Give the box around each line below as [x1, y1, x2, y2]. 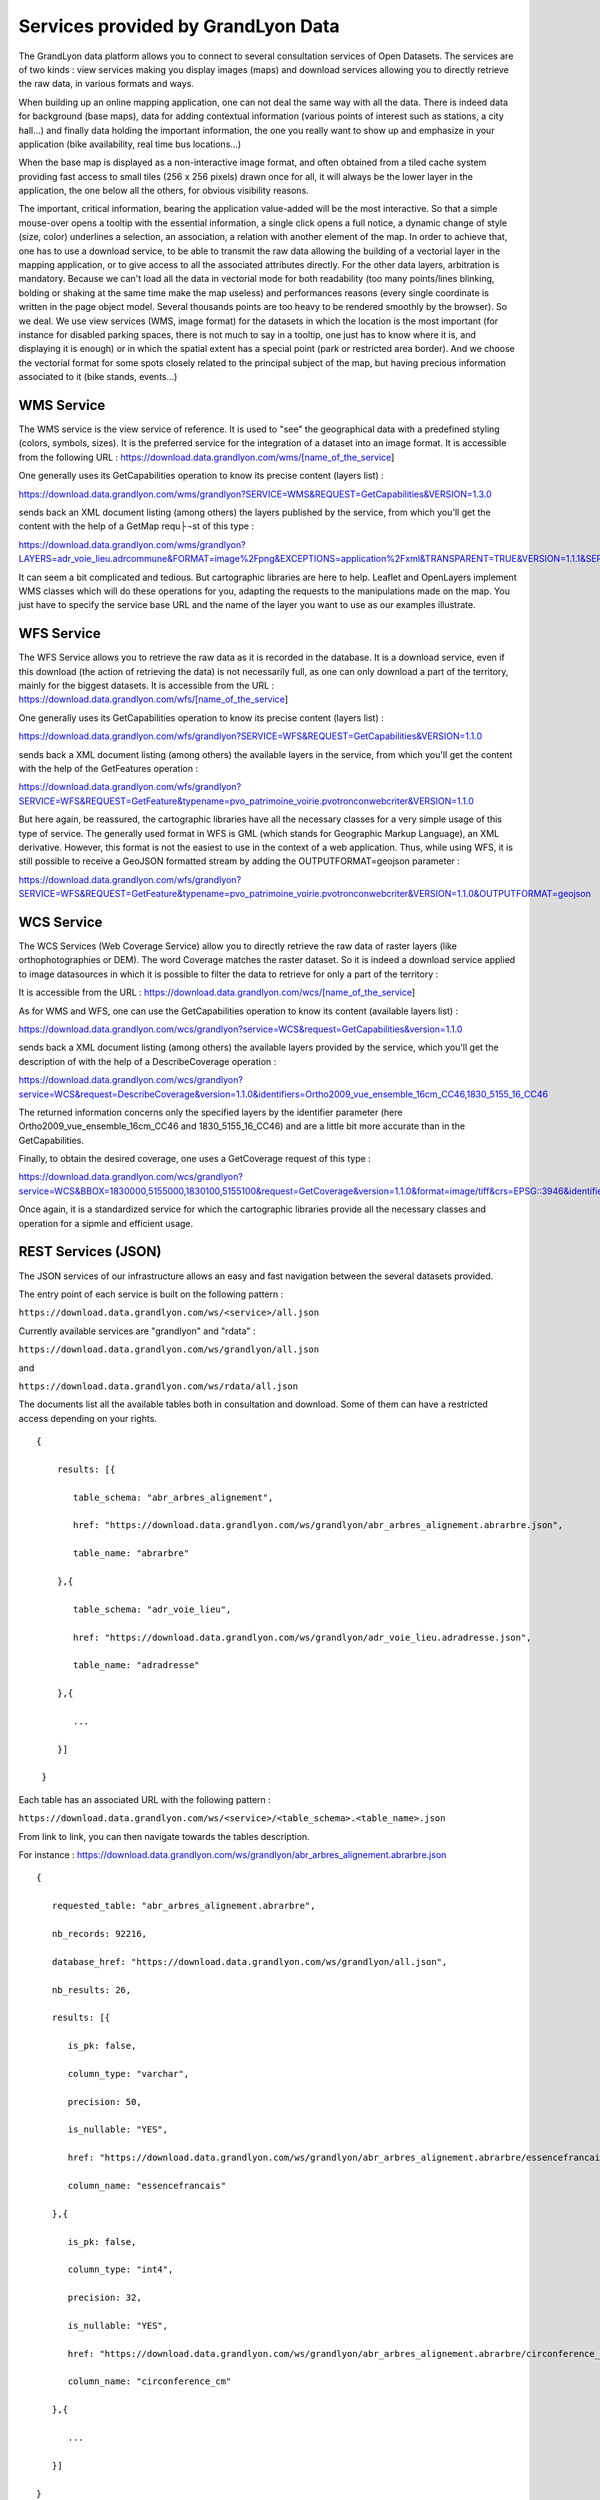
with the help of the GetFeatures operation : [18, 762, 199, 774]
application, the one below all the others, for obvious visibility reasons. [18, 185, 309, 197]
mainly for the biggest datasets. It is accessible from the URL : [18, 680, 275, 692]
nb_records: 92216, [51, 1928, 148, 1939]
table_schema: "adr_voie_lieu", [73, 1603, 232, 1615]
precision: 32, [67, 2292, 142, 2304]
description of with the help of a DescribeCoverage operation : [18, 1055, 277, 1067]
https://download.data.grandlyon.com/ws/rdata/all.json [18, 1380, 299, 1392]
